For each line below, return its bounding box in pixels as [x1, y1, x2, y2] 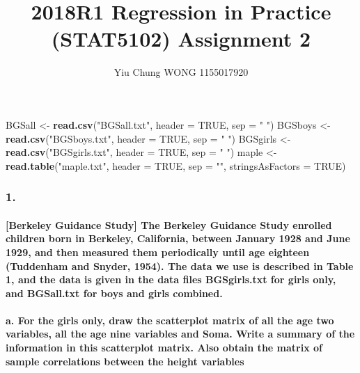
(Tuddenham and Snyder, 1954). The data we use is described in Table [6, 258, 354, 273]
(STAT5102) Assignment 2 [51, 24, 311, 53]
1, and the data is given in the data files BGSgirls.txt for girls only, [6, 272, 336, 287]
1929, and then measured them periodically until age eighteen [6, 244, 310, 259]
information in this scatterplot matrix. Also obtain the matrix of [6, 340, 322, 355]
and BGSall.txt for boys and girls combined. [6, 285, 223, 300]
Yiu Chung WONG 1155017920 [114, 65, 249, 79]
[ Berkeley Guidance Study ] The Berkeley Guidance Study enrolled [6, 217, 332, 232]
